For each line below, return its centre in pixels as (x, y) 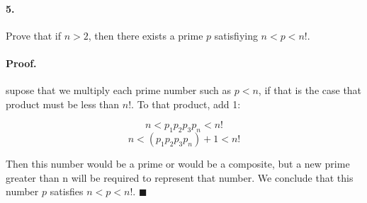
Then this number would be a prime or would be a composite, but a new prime (178, 164)
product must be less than (63, 104)
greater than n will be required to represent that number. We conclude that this (180, 177)
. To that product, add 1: (186, 104)
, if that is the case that (310, 90)
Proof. (21, 63)
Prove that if (34, 35)
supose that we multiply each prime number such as (119, 90)
